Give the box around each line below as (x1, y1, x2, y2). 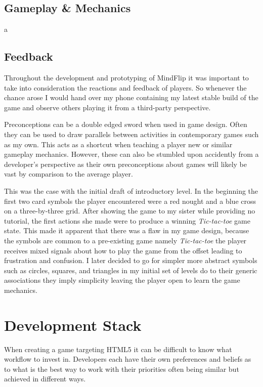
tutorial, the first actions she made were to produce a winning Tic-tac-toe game (4, 215, 250, 226)
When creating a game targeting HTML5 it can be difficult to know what (4, 343, 232, 354)
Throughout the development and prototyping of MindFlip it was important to (4, 72, 249, 82)
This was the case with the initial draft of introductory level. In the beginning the (4, 185, 258, 196)
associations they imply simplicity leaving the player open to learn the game (4, 275, 240, 285)
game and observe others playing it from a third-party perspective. (4, 102, 211, 112)
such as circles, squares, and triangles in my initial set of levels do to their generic (4, 265, 257, 275)
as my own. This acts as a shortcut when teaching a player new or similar (4, 139, 233, 149)
